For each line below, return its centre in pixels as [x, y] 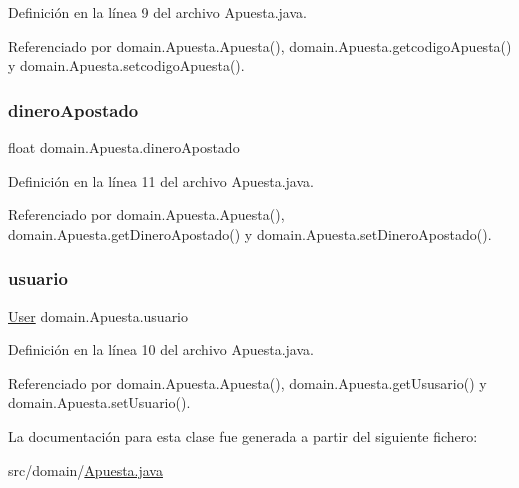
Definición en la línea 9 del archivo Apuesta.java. [157, 12]
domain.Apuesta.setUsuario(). [99, 402]
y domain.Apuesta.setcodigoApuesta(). [126, 65]
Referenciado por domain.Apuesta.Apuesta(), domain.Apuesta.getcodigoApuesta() [260, 45]
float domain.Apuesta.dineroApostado [124, 147]
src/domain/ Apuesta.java [85, 469]
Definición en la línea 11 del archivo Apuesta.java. [161, 180]
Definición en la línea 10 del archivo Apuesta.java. [161, 349]
